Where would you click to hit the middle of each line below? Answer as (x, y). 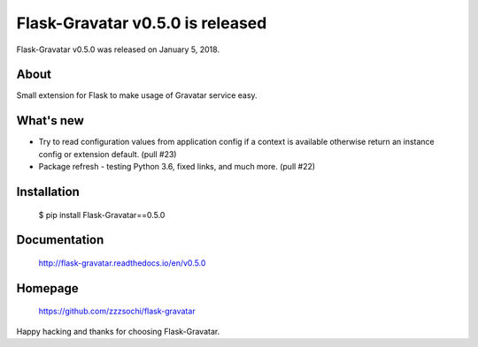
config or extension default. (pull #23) (108, 154)
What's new (50, 121)
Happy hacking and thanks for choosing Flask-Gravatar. (118, 331)
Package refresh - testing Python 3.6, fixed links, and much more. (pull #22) (177, 167)
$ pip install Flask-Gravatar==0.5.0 (102, 215)
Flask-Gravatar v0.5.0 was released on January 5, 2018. (118, 49)
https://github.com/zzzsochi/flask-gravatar (117, 311)
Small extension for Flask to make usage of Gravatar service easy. (137, 95)
